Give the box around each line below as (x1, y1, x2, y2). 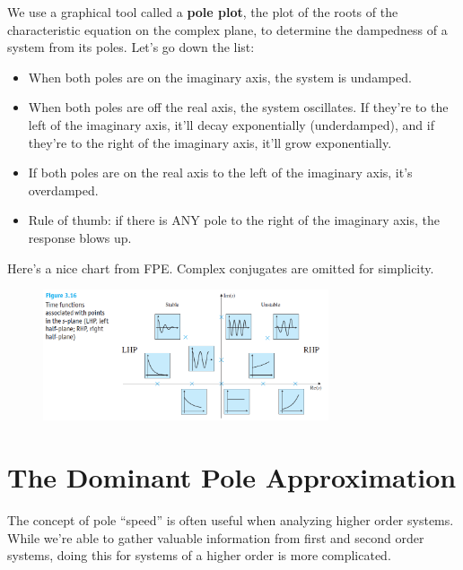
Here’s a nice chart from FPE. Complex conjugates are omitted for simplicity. (7, 258, 434, 277)
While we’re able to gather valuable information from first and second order (7, 528, 424, 547)
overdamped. (28, 180, 99, 199)
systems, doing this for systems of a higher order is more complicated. (7, 546, 391, 565)
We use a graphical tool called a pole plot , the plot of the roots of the (7, 3, 398, 21)
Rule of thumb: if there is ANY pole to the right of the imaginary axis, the (28, 211, 440, 229)
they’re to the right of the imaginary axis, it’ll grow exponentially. (28, 133, 392, 151)
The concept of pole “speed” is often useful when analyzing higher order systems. (7, 511, 454, 530)
